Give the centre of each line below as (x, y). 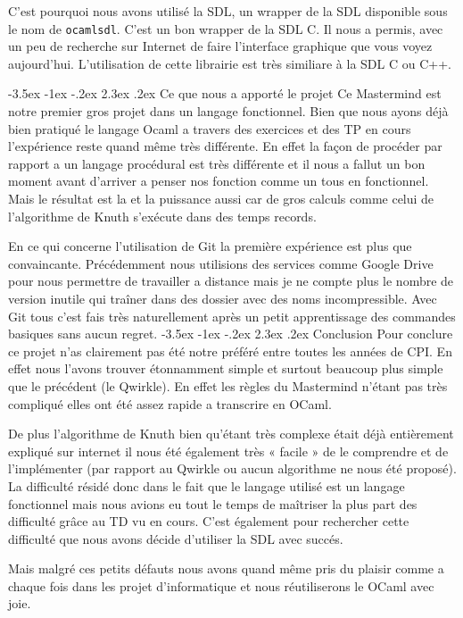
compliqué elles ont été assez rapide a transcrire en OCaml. (170, 403)
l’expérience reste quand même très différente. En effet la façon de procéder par (225, 146)
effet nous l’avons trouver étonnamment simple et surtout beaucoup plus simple (226, 368)
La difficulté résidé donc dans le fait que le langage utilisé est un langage (207, 485)
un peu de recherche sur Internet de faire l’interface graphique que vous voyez (220, 46)
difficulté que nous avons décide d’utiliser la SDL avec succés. (176, 538)
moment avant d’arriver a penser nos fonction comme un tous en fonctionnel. (219, 181)
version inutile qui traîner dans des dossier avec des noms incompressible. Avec (223, 298)
